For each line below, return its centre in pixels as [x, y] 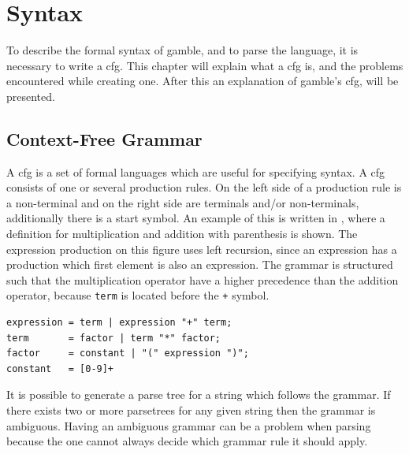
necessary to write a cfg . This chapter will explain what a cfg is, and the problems [205, 65]
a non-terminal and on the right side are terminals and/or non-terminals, [183, 202]
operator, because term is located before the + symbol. [138, 295]
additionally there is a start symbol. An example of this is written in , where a [196, 218]
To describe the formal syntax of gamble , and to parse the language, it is [182, 50]
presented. [31, 96]
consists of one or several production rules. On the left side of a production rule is [204, 187]
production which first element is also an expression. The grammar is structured [200, 264]
